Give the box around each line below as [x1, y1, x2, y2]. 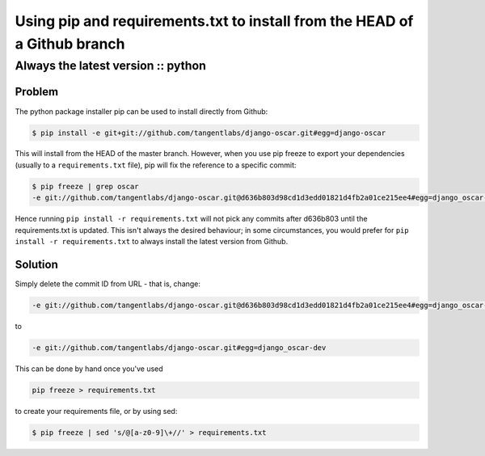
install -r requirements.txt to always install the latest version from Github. [15, 237, 289, 247]
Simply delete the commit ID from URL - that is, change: [15, 279, 201, 289]
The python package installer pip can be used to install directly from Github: [15, 106, 268, 116]
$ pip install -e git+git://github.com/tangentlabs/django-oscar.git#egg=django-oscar [32, 128, 386, 137]
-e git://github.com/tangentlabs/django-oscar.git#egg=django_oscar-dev [32, 343, 327, 352]
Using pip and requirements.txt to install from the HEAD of [15, 12, 414, 30]
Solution [15, 257, 58, 271]
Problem [15, 85, 59, 99]
